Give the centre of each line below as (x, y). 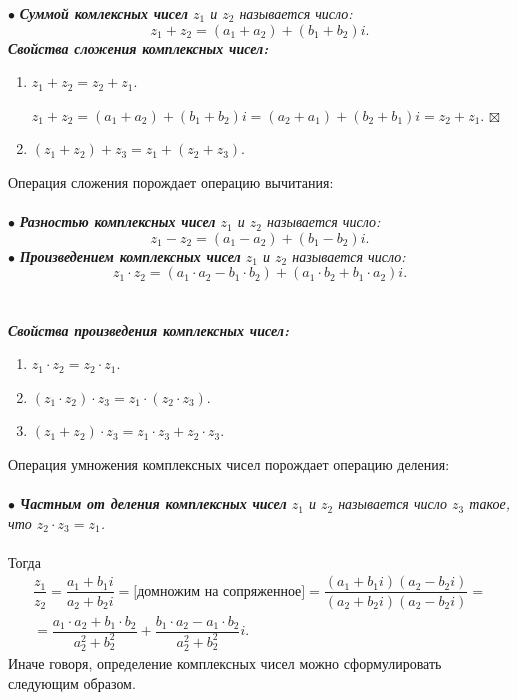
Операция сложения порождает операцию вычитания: (171, 181)
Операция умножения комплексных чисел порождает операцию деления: (229, 463)
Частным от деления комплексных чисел (153, 503)
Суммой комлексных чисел (103, 13)
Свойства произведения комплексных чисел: (149, 329)
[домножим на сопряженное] (219, 591)
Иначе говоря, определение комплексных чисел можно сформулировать (225, 663)
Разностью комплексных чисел (117, 221)
